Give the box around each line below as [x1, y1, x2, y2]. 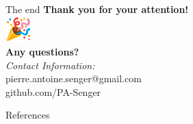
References [5, 108, 50, 122]
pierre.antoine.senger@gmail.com [5, 71, 142, 86]
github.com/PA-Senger [5, 84, 101, 99]
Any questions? [5, 44, 79, 58]
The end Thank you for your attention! [5, 2, 189, 16]
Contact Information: [5, 58, 95, 72]
